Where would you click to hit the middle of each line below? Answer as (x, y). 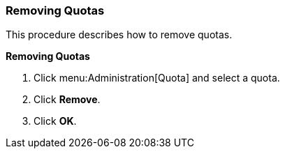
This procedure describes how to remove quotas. (119, 35)
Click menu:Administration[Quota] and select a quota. (157, 78)
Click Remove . (67, 100)
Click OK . (55, 121)
